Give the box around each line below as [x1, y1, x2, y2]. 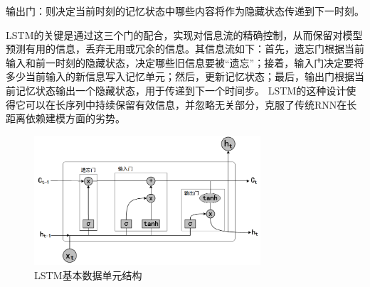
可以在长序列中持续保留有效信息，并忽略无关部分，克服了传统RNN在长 [25, 97, 357, 112]
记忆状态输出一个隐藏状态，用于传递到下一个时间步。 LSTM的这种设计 [15, 82, 347, 97]
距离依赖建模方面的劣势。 [6, 111, 125, 126]
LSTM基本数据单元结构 [34, 267, 142, 282]
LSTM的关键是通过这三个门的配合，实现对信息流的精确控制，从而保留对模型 [6, 27, 363, 42]
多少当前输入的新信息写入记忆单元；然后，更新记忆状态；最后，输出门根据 [6, 69, 354, 84]
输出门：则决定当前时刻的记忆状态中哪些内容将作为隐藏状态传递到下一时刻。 [6, 4, 364, 18]
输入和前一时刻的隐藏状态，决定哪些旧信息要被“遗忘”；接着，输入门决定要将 [6, 55, 364, 70]
